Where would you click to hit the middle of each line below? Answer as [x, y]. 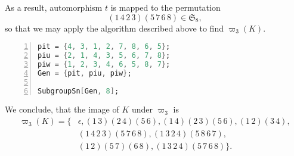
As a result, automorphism [54, 7]
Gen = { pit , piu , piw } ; [85, 73]
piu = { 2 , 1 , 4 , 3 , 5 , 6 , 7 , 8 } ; [104, 56]
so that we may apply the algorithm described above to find [114, 28]
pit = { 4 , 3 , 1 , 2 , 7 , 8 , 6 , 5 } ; [104, 47]
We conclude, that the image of [62, 109]
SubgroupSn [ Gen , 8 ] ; [78, 91]
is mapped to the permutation [165, 7]
